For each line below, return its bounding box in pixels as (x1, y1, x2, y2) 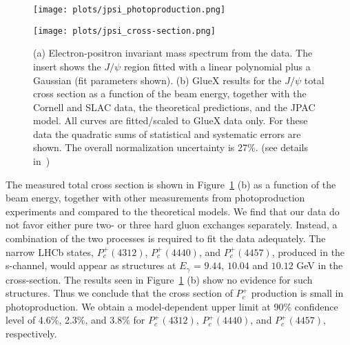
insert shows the (33, 59, 101, 73)
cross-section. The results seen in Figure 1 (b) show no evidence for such (6, 272, 313, 286)
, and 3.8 (85, 313, 123, 327)
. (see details (255, 140, 309, 155)
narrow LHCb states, (6, 244, 94, 259)
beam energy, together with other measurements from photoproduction (6, 190, 305, 205)
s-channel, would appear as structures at (6, 258, 176, 273)
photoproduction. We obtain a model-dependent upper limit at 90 (6, 299, 284, 313)
